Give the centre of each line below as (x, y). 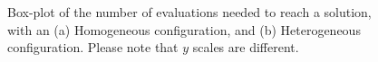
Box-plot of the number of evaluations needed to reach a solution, (189, 12)
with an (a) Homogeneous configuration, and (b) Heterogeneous (184, 29)
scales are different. (246, 47)
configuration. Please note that (93, 47)
